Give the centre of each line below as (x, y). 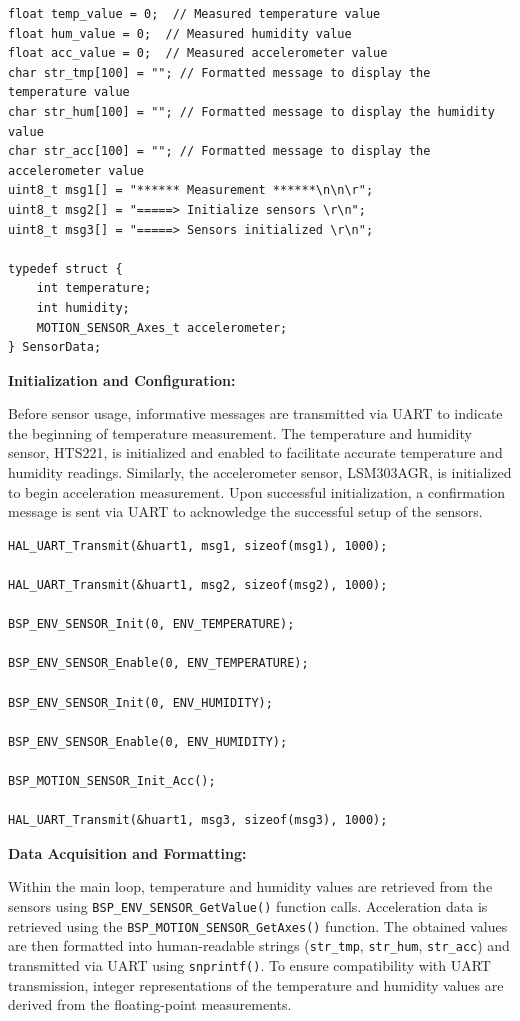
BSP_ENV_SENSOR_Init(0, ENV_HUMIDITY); (140, 702)
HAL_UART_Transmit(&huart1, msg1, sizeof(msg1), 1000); (198, 545)
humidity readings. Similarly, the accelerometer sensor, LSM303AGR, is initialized (260, 472)
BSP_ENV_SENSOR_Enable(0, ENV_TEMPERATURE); (158, 663)
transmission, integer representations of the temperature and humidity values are (256, 984)
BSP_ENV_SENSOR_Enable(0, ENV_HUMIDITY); (148, 741)
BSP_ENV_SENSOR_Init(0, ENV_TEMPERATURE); (151, 624)
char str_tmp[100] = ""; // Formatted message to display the (219, 72)
